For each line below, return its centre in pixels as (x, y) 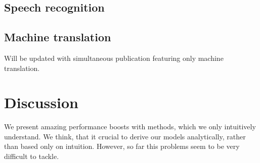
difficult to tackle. (32, 156)
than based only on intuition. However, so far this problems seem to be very (122, 146)
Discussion (41, 102)
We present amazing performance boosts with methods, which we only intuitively (130, 127)
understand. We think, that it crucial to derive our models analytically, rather (125, 136)
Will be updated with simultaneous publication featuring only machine (114, 58)
